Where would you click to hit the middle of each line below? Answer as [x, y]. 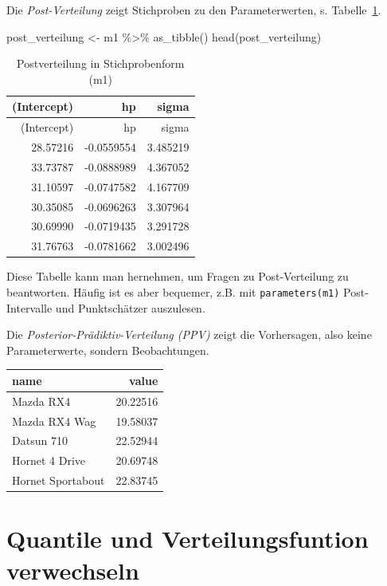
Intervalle [29, 307]
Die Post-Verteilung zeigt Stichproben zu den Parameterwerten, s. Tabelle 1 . [194, 10]
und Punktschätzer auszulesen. [130, 307]
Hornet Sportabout [59, 480]
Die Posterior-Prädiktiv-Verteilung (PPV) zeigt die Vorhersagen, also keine [189, 334]
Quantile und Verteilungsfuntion [188, 539]
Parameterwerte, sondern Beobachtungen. [108, 350]
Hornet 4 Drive [49, 460]
